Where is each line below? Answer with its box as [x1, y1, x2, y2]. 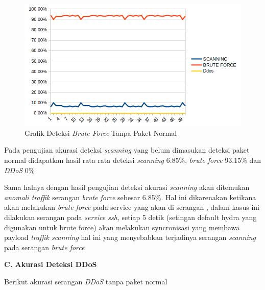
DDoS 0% [4, 164, 35, 175]
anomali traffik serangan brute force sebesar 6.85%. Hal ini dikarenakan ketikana [4, 191, 256, 202]
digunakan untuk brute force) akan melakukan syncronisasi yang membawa [4, 222, 240, 232]
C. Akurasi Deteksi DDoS [4, 259, 97, 270]
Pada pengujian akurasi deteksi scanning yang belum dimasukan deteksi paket [4, 144, 250, 155]
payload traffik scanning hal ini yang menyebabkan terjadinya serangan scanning [4, 232, 256, 243]
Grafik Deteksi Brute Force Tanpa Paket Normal [25, 127, 177, 138]
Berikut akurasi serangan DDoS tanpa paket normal [4, 276, 167, 286]
